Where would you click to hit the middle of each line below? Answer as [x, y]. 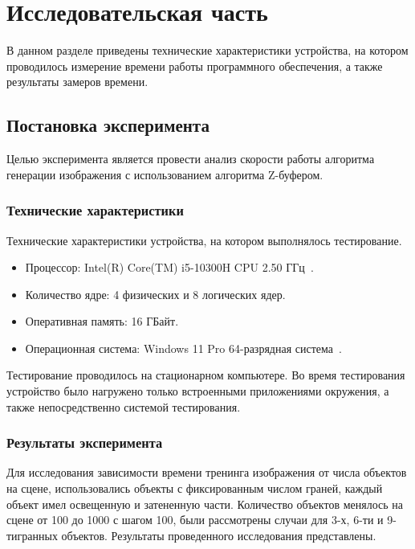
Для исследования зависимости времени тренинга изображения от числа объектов [207, 472]
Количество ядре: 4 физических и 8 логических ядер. [155, 294]
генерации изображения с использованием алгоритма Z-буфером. [165, 174]
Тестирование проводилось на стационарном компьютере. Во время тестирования [206, 375]
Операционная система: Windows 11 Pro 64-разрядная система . [183, 348]
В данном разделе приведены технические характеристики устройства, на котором [207, 50]
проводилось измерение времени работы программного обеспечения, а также [195, 66]
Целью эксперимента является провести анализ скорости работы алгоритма [191, 159]
